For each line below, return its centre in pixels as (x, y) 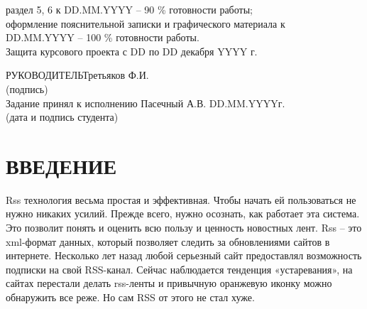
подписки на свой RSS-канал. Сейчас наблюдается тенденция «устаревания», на (179, 269)
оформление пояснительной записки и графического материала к (146, 23)
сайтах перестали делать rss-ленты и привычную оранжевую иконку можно (169, 283)
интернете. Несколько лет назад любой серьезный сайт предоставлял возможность (184, 255)
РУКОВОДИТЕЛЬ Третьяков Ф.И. (77, 75)
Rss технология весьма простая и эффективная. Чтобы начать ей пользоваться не (181, 199)
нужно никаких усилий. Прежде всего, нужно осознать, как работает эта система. (183, 213)
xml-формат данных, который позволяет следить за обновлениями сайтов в (168, 241)
